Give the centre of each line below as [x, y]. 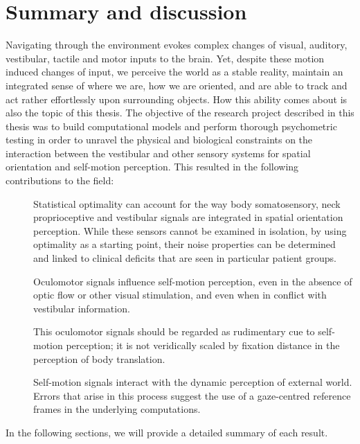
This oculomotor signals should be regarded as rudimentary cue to [174, 331]
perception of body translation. [99, 358]
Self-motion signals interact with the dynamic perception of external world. [193, 382]
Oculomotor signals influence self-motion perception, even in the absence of [193, 281]
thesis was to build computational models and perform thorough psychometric [171, 126]
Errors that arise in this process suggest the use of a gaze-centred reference [192, 395]
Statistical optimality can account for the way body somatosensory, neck [187, 203]
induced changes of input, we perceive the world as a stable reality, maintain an [174, 72]
